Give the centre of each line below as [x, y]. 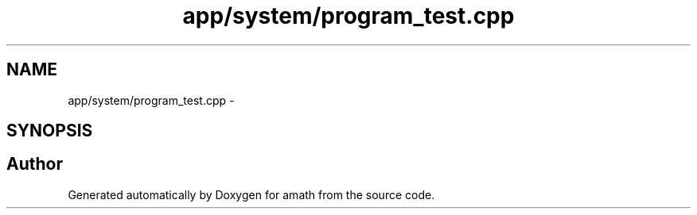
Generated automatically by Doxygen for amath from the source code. [251, 194]
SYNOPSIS [50, 131]
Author [35, 164]
